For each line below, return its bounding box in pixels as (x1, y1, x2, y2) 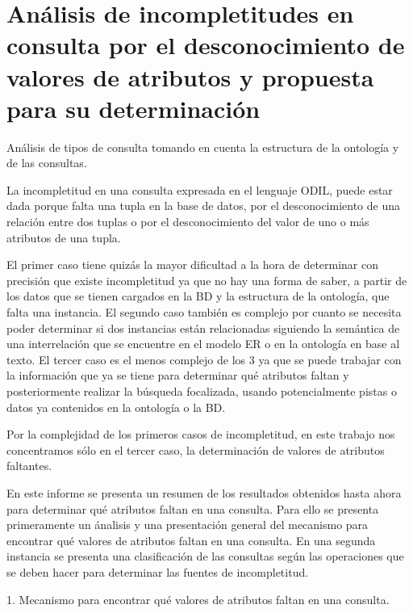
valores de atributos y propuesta (6, 60, 374, 93)
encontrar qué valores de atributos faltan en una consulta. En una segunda (6, 531, 376, 548)
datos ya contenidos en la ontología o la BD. (6, 398, 226, 415)
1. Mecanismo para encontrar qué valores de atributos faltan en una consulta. (6, 590, 390, 607)
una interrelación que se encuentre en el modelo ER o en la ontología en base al (6, 335, 400, 352)
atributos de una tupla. (6, 229, 121, 246)
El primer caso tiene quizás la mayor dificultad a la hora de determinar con (6, 256, 379, 273)
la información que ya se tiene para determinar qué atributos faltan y (6, 367, 349, 384)
